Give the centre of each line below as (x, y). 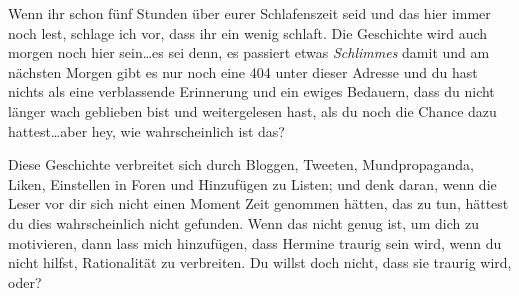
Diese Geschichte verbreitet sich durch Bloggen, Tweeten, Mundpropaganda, (241, 164)
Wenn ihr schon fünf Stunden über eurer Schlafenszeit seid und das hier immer (249, 13)
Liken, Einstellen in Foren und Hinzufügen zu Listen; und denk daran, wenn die (252, 183)
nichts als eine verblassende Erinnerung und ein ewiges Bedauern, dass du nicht (251, 91)
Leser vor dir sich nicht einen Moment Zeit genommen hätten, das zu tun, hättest (258, 203)
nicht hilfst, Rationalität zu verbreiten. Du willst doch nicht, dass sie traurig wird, (260, 262)
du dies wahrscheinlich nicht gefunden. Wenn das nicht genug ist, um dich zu (243, 222)
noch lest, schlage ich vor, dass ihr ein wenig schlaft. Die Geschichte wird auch (248, 32)
